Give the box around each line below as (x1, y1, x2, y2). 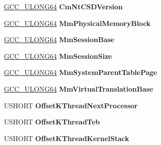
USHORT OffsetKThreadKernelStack (4, 133, 129, 143)
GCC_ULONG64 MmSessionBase (4, 34, 115, 45)
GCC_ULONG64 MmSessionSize (4, 50, 112, 61)
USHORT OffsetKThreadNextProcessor (4, 100, 138, 110)
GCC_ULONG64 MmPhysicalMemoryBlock (4, 18, 151, 28)
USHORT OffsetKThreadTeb (4, 117, 100, 127)
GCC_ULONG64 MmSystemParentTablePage (4, 67, 157, 77)
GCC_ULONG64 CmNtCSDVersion (4, 1, 123, 11)
